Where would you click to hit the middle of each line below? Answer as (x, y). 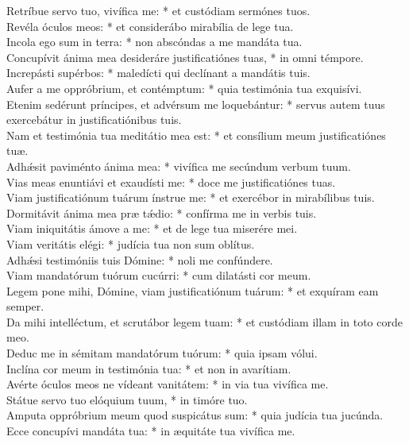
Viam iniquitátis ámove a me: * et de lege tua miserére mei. (152, 228)
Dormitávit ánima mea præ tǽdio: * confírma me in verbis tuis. (162, 212)
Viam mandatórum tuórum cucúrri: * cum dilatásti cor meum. (159, 275)
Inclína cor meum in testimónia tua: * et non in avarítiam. (149, 368)
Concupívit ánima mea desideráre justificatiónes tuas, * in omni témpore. (185, 57)
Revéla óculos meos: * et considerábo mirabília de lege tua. (150, 26)
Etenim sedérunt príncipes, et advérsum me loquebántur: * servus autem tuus (196, 104)
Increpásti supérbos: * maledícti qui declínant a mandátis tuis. (158, 73)
